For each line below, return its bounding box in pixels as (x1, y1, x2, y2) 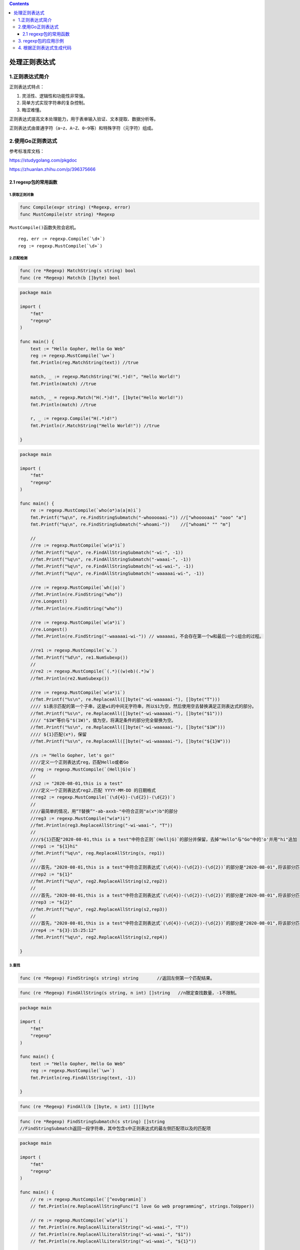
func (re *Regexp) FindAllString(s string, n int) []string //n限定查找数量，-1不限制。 (19, 990, 239, 996)
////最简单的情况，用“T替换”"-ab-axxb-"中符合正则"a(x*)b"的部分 (30, 808, 178, 814)
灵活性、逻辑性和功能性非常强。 (21, 92, 87, 98)
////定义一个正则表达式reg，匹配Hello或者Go (30, 759, 129, 765)
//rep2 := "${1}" (30, 871, 73, 877)
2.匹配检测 (9, 255, 27, 261)
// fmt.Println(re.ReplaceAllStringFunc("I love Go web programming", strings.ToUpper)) (30, 1203, 254, 1209)
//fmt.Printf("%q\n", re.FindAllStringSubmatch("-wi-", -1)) (30, 549, 183, 555)
